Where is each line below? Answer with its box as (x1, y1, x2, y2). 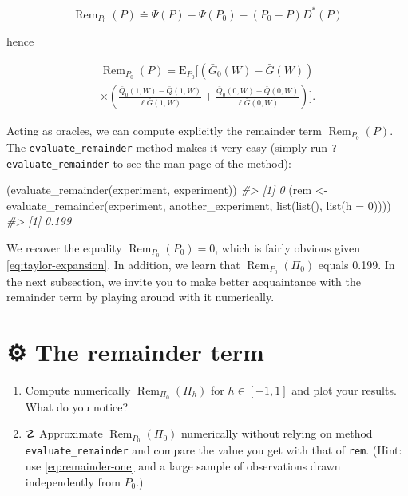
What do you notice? (25, 398, 129, 415)
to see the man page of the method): (113, 154, 291, 171)
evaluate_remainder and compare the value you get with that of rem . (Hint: (25, 442, 402, 458)
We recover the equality (6, 239, 122, 256)
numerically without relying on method (180, 425, 373, 442)
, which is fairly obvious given (215, 239, 361, 256)
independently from (25, 473, 121, 490)
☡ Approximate (25, 425, 103, 442)
